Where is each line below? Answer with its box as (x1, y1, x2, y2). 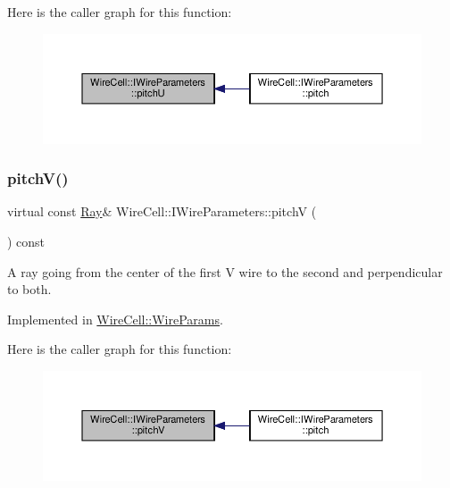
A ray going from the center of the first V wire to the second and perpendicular (7, 262, 443, 281)
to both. (7, 280, 52, 299)
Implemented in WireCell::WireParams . (7, 309, 223, 328)
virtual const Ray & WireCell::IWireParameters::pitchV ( (7, 202, 317, 221)
